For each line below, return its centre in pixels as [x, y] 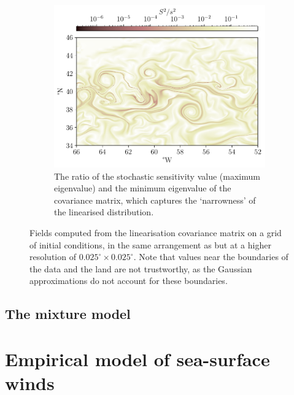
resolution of [53, 257]
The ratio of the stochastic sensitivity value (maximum [157, 176]
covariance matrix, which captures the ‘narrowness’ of [155, 200]
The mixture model [68, 314]
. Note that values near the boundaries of [211, 257]
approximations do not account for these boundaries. [129, 281]
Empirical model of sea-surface [137, 359]
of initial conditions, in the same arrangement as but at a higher [150, 244]
